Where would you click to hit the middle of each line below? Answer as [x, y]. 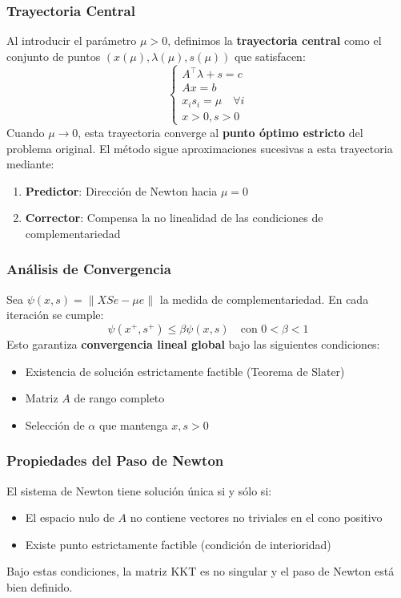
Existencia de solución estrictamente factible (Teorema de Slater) [185, 371]
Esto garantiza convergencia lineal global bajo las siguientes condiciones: [193, 343]
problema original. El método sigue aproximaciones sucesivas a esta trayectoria [200, 148]
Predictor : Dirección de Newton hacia [121, 190]
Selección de [55, 424]
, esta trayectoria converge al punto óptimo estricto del [221, 132]
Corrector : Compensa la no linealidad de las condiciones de [174, 218]
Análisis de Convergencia [89, 269]
